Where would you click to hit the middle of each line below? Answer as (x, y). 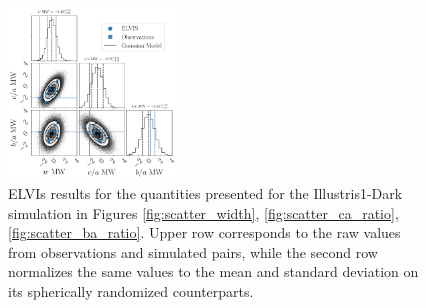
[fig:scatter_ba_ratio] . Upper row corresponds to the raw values (204, 232)
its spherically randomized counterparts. (131, 290)
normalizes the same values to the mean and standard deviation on (213, 271)
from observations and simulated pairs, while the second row (193, 251)
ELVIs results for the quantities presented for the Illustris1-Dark (205, 193)
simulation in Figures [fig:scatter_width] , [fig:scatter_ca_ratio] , (203, 212)
